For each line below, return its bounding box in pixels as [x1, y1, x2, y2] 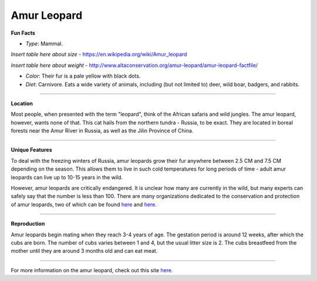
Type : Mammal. [25, 40, 63, 47]
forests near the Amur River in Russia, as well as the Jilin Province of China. [11, 127, 194, 135]
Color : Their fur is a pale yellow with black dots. [25, 72, 141, 79]
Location [11, 100, 33, 107]
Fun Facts [11, 29, 35, 36]
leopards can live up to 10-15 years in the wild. [11, 173, 123, 180]
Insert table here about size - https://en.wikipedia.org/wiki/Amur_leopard [11, 51, 187, 58]
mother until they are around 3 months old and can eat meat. [11, 247, 158, 255]
